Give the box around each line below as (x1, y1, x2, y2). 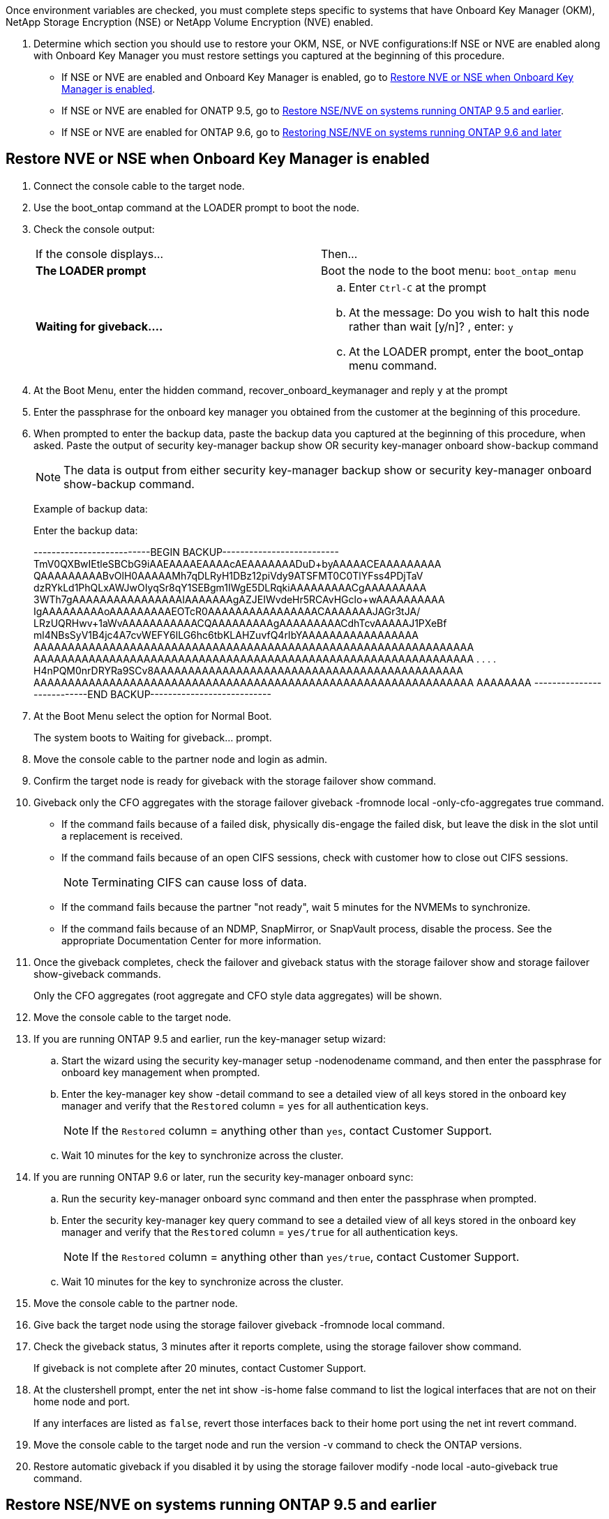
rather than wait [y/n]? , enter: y (349, 319, 513, 333)
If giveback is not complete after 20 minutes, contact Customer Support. (33, 1361, 366, 1374)
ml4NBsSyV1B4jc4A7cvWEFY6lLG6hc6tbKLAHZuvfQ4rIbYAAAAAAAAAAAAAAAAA (33, 628, 419, 641)
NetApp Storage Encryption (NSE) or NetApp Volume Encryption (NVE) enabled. (6, 16, 373, 28)
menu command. (349, 358, 437, 372)
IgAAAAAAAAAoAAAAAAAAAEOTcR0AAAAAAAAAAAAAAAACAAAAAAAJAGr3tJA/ (33, 605, 421, 617)
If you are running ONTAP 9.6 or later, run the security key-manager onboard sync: (33, 1170, 414, 1183)
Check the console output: (33, 222, 155, 235)
